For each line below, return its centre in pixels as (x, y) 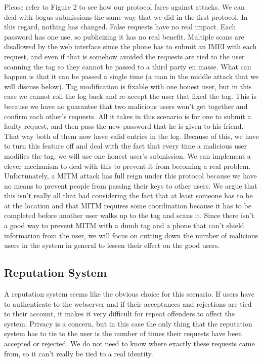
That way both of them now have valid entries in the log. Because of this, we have (132, 136)
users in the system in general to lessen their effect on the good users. (112, 245)
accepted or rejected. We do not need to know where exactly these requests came (129, 343)
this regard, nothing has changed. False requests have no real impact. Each (120, 27)
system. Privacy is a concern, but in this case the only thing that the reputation (128, 323)
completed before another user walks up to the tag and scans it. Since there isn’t (129, 215)
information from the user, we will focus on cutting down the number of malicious (131, 235)
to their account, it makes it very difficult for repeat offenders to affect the (120, 314)
